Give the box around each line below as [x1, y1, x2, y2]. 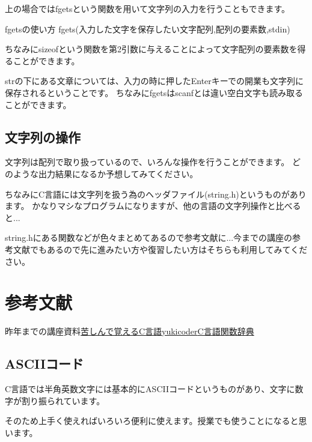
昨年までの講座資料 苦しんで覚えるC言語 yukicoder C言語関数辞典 [5, 325, 254, 338]
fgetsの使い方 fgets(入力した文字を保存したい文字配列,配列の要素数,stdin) [5, 22, 290, 35]
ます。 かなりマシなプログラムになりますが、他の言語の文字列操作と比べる [5, 199, 301, 212]
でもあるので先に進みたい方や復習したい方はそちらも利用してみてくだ [29, 243, 308, 255]
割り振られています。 [21, 394, 105, 407]
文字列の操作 [5, 127, 81, 146]
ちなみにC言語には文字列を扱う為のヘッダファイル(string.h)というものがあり [5, 187, 307, 200]
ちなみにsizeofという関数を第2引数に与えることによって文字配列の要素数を [5, 43, 298, 55]
